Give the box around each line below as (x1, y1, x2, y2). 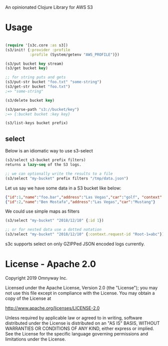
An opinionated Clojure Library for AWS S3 (5, 5, 93, 10)
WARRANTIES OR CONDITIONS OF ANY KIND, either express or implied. (5, 325, 154, 331)
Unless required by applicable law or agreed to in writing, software (5, 314, 142, 320)
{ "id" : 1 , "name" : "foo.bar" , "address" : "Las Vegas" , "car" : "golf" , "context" (5, 195, 162, 200)
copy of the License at (5, 295, 51, 301)
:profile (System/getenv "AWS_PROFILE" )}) (29, 52, 120, 57)
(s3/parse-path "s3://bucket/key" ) (5, 107, 79, 112)
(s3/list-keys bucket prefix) (5, 120, 68, 126)
